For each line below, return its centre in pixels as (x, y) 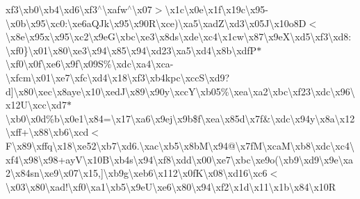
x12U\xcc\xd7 (36, 105)
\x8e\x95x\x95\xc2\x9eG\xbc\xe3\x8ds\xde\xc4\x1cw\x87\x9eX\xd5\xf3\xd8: (179, 37)
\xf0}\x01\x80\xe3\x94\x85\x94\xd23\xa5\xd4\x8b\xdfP (131, 50)
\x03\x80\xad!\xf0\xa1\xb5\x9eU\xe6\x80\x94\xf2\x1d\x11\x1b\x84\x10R (171, 186)
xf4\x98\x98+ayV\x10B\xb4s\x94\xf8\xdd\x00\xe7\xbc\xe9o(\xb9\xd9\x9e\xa (180, 159)
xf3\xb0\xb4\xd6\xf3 (51, 9)
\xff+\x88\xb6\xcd (47, 132)
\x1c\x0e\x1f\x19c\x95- (216, 9)
